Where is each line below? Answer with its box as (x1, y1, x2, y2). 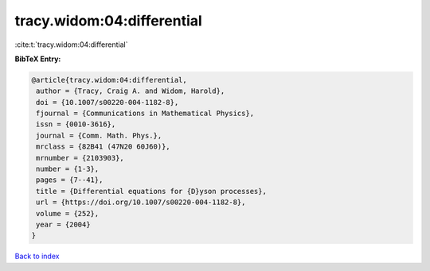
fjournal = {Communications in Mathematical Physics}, (36, 109, 255, 118)
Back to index (14, 251, 60, 261)
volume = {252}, (36, 209, 100, 218)
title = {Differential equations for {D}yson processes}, (36, 187, 267, 196)
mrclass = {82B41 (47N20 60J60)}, (36, 142, 170, 151)
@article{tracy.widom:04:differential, (31, 75, 187, 84)
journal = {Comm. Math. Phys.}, (36, 131, 162, 140)
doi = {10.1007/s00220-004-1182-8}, (36, 98, 179, 106)
